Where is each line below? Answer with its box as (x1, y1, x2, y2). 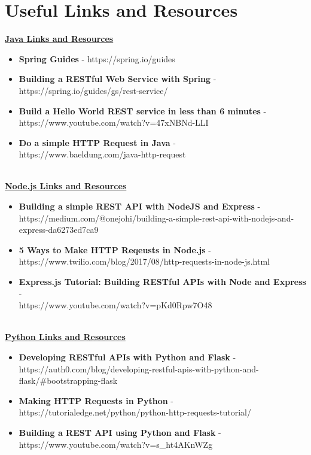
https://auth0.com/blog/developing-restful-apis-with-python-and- (19, 362, 259, 375)
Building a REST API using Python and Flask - (19, 426, 221, 438)
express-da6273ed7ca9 (19, 223, 99, 236)
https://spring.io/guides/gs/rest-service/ (19, 84, 168, 96)
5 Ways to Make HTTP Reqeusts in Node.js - (19, 243, 211, 256)
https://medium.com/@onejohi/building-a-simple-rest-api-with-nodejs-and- (19, 211, 294, 224)
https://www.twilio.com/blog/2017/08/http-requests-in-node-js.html (19, 255, 270, 268)
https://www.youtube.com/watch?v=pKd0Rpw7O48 (19, 299, 212, 311)
